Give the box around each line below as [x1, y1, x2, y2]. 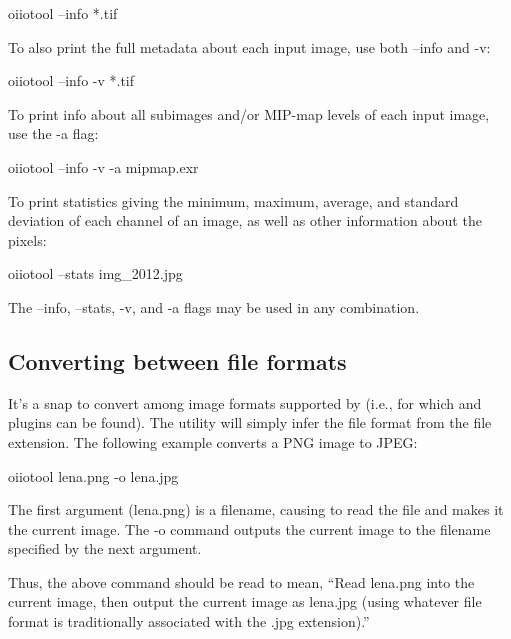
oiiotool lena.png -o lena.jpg [8, 465, 179, 486]
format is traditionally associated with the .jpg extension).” [8, 611, 370, 632]
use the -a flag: [8, 123, 99, 144]
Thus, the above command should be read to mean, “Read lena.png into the [8, 571, 475, 592]
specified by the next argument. [8, 538, 202, 559]
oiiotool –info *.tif [8, 3, 118, 23]
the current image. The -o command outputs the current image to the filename [8, 518, 491, 539]
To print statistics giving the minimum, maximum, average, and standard [8, 190, 459, 211]
